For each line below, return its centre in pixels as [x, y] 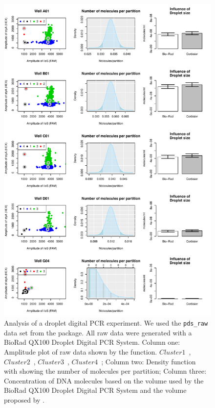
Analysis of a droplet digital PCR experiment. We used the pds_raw [106, 323]
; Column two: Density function [149, 361]
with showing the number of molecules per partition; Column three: [105, 371]
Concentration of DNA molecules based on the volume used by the [104, 380]
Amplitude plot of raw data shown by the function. [81, 352]
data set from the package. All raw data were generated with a [98, 332]
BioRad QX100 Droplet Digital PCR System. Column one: [92, 342]
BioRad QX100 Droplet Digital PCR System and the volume [95, 390]
